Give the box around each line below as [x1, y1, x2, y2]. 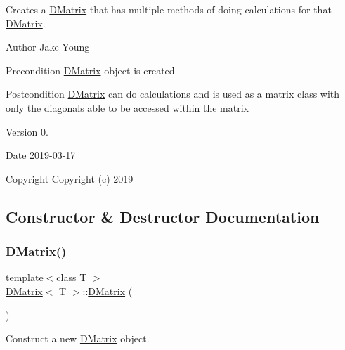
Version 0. [6, 124, 48, 138]
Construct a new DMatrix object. [6, 331, 150, 346]
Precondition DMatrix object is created [6, 63, 175, 77]
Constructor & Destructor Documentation [6, 205, 320, 227]
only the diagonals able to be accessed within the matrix [6, 100, 249, 115]
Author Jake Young [6, 39, 90, 54]
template [6, 270, 44, 285]
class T [56, 270, 87, 285]
